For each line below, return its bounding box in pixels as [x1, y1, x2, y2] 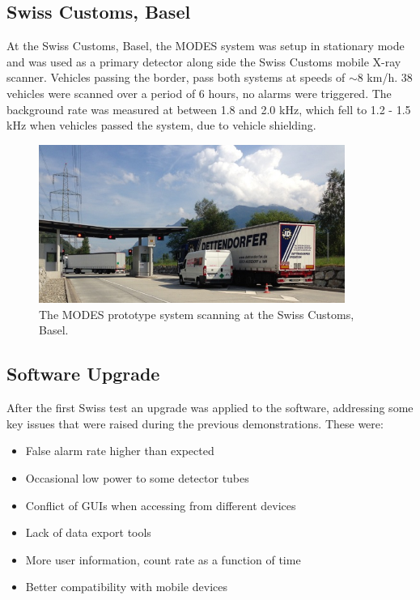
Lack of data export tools [25, 524, 151, 541]
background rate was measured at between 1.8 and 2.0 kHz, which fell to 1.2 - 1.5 [6, 100, 411, 117]
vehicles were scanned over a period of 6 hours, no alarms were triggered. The [6, 84, 392, 101]
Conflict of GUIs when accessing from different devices [25, 496, 296, 513]
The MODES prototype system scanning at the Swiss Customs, [39, 305, 354, 322]
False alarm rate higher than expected [25, 442, 214, 459]
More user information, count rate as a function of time [25, 551, 301, 568]
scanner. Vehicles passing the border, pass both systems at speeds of [6, 69, 346, 86]
